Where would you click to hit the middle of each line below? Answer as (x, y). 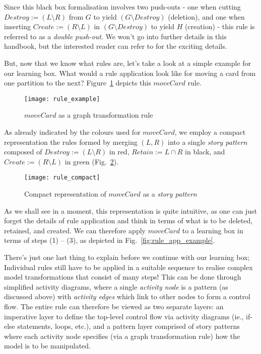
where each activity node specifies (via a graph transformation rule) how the (122, 336)
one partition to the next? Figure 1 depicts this (78, 83)
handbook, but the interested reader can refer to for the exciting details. (116, 46)
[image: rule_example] (62, 99)
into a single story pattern (208, 142)
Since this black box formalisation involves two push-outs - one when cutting (122, 7)
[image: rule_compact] (62, 178)
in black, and (205, 152)
